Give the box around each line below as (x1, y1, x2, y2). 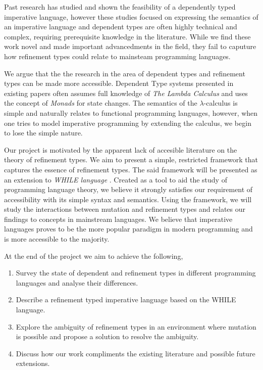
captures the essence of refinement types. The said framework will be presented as (4, 164, 257, 174)
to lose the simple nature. (4, 127, 83, 138)
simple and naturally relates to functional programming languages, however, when (4, 107, 258, 118)
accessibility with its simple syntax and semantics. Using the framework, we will (4, 194, 252, 204)
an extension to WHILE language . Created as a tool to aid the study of (4, 174, 227, 184)
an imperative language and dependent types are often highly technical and (4, 21, 237, 32)
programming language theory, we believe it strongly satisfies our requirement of (4, 184, 253, 195)
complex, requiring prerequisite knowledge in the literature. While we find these (4, 31, 251, 41)
